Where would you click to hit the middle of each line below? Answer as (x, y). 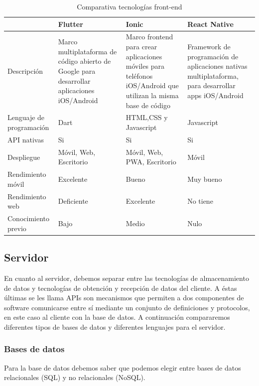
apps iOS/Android (215, 95)
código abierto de (84, 61)
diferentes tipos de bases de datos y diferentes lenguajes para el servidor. (115, 326)
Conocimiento (28, 218)
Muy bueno (205, 179)
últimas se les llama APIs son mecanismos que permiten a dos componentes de (124, 298)
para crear (141, 47)
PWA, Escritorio (151, 162)
